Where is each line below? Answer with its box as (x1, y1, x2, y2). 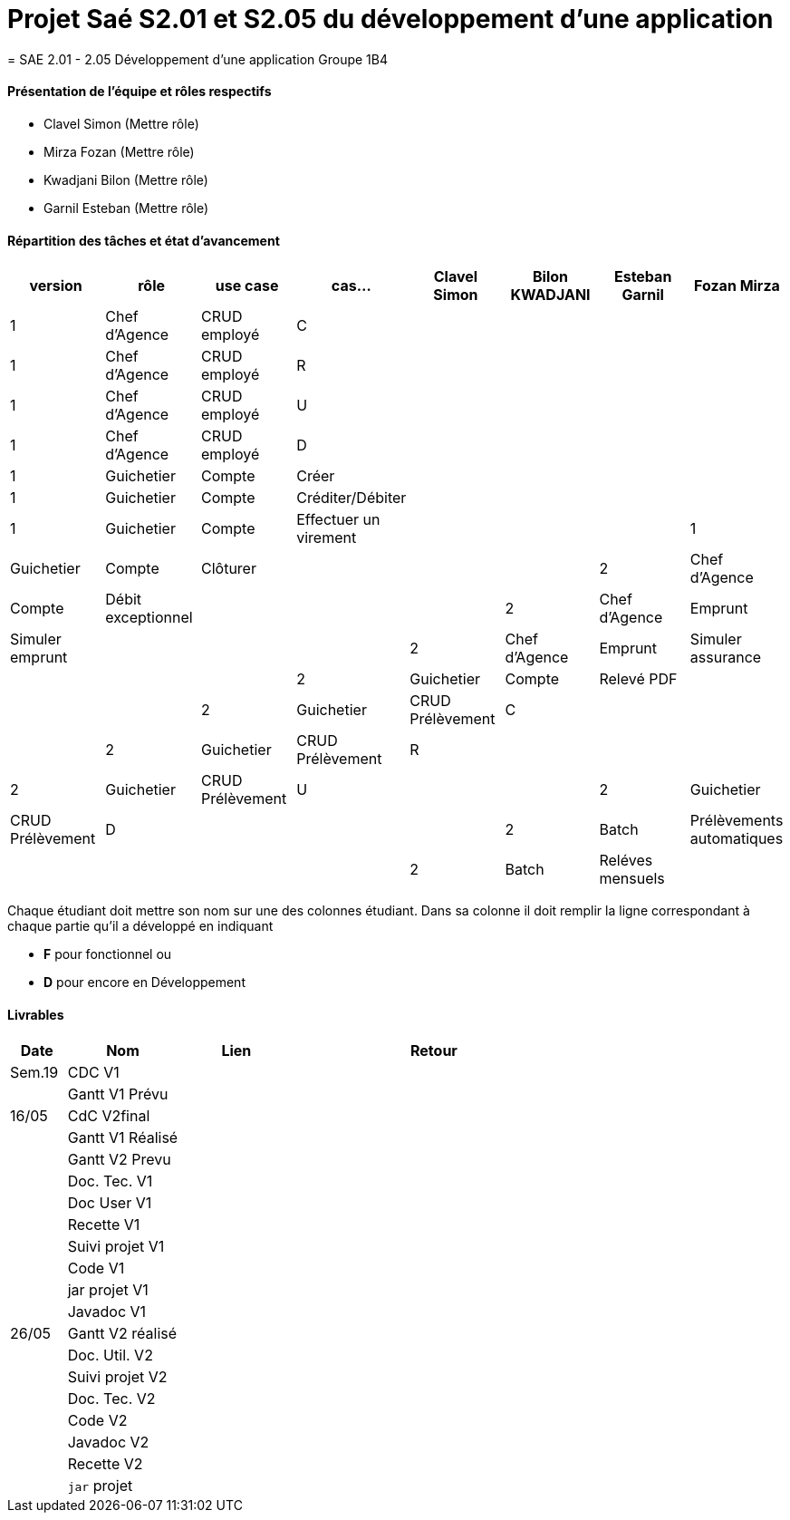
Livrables (7, 1006, 64, 1022)
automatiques (689, 829, 784, 848)
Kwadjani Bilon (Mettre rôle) (43, 171, 208, 188)
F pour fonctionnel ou (43, 946, 172, 963)
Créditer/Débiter (296, 489, 407, 508)
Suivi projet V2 (67, 1368, 168, 1387)
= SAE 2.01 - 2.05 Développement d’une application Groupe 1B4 (7, 51, 388, 67)
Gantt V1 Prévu (67, 1085, 169, 1104)
